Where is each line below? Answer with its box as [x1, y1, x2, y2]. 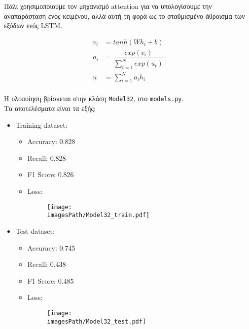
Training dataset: [15, 119, 68, 130]
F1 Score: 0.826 [27, 169, 74, 180]
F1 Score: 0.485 [27, 275, 74, 286]
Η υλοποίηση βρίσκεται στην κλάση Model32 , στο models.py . [4, 93, 184, 104]
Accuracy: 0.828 [27, 136, 75, 146]
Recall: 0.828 [27, 152, 66, 163]
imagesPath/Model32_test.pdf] [47, 318, 146, 325]
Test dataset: [15, 225, 55, 236]
